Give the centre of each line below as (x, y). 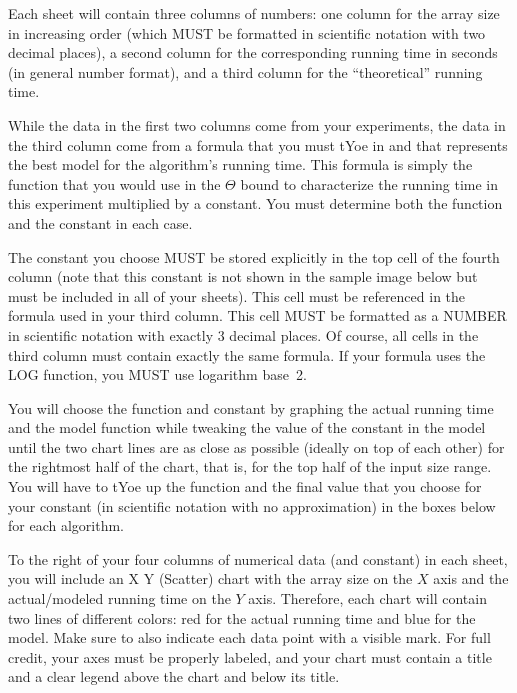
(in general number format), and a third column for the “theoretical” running (245, 71)
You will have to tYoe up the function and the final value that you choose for (245, 486)
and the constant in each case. (100, 222)
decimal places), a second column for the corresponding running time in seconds (253, 52)
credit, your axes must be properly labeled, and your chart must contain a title (250, 656)
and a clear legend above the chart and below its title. (174, 676)
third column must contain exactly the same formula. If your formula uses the (247, 354)
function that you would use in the (114, 183)
